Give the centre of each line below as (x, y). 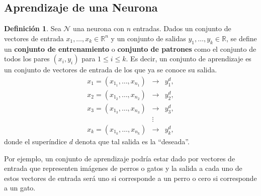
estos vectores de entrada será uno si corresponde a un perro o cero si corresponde (130, 178)
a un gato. (20, 188)
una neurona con (99, 28)
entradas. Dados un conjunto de (182, 28)
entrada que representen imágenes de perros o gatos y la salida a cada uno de (123, 168)
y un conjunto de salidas (148, 38)
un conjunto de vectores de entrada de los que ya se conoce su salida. (111, 70)
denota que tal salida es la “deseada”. (132, 141)
